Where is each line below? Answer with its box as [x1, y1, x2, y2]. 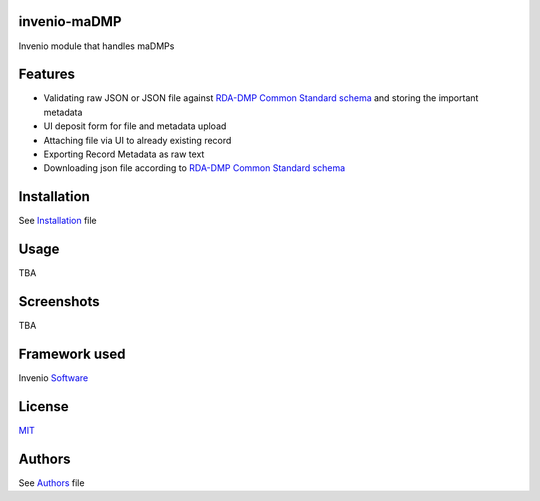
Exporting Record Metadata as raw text [43, 148, 205, 160]
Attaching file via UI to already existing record [43, 134, 232, 146]
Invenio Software [18, 372, 89, 384]
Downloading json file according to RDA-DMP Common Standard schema [43, 162, 346, 174]
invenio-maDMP [18, 13, 122, 30]
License [18, 398, 69, 415]
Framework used [18, 345, 126, 362]
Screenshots [18, 293, 100, 310]
